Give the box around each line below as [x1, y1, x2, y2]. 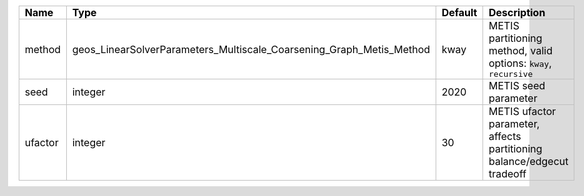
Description [488, 6, 546, 19]
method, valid [488, 44, 553, 57]
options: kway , [488, 56, 552, 70]
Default [441, 6, 478, 19]
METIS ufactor [488, 105, 557, 118]
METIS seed [488, 79, 546, 92]
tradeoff [488, 167, 527, 180]
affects [488, 130, 522, 143]
